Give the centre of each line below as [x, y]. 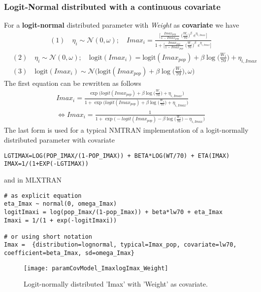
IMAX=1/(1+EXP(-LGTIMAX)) [46, 164]
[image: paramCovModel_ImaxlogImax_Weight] [96, 268]
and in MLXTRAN [33, 179]
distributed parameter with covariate [60, 140]
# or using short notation [48, 237]
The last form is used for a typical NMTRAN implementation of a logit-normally [126, 130]
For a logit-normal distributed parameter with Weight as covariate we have [122, 25]
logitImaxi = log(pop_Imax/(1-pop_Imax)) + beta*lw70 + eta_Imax [113, 212]
